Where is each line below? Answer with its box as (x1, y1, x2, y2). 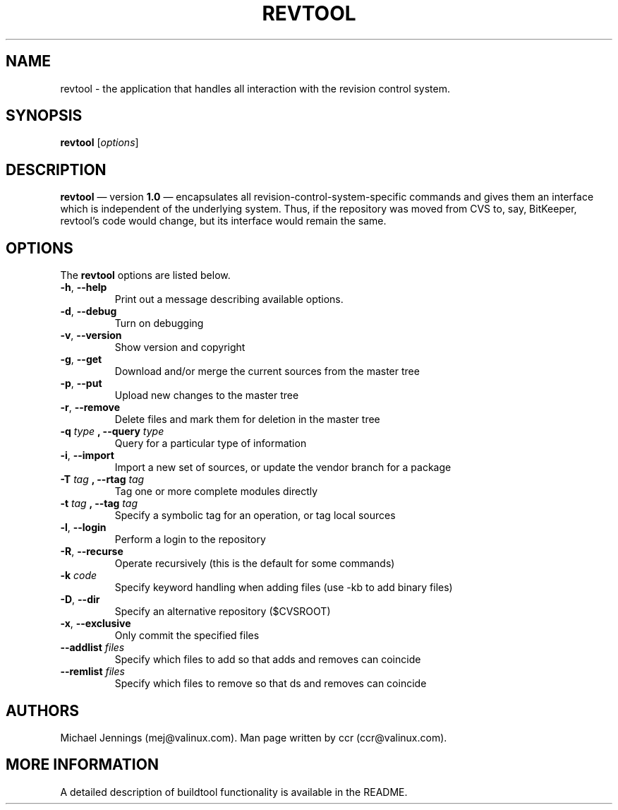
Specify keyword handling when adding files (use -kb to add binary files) (114, 581, 453, 594)
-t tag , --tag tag (60, 497, 138, 510)
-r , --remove (60, 401, 121, 414)
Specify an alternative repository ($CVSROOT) (114, 605, 331, 618)
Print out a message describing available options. (114, 293, 344, 306)
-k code (60, 569, 97, 582)
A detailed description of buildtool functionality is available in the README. (60, 785, 408, 798)
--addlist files (60, 641, 125, 654)
